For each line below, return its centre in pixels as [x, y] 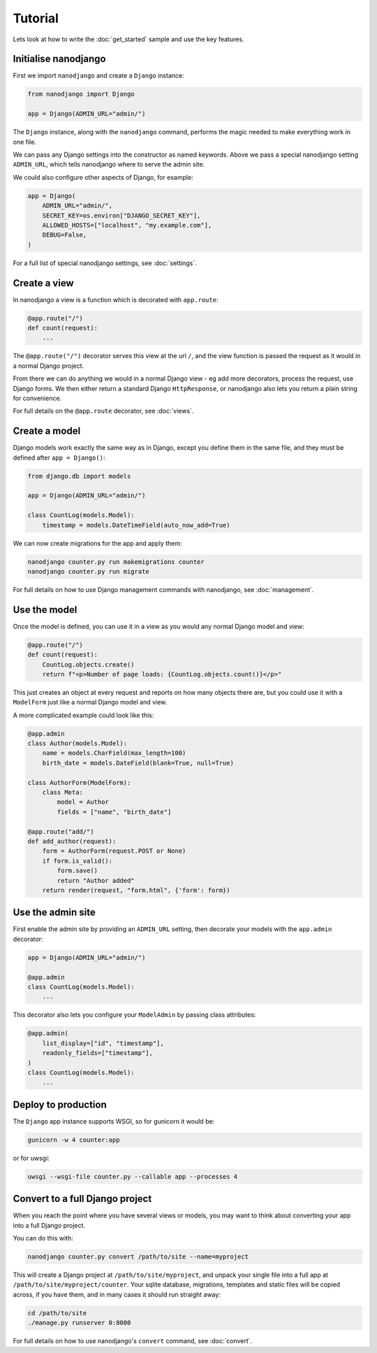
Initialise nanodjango [59, 59]
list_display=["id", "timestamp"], [103, 1043]
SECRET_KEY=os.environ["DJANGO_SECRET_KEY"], [121, 215]
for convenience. [37, 398]
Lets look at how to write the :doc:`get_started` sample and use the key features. [128, 39]
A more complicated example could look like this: [83, 715]
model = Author [83, 802]
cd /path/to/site [57, 1313]
